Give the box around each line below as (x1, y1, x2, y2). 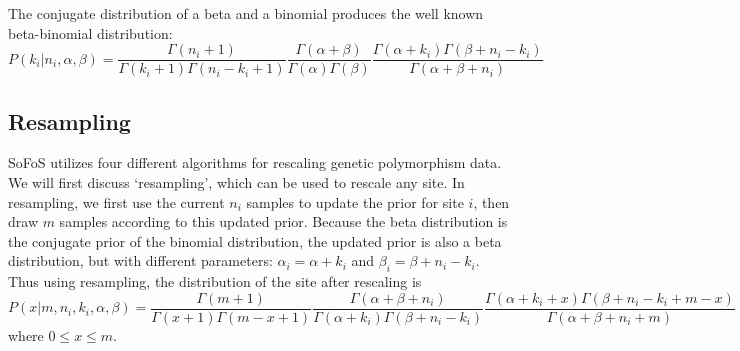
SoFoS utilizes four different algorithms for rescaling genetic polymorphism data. (8, 152, 502, 173)
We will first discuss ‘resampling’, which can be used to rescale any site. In (8, 172, 465, 193)
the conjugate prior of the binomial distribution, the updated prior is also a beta (8, 230, 502, 251)
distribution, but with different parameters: (8, 250, 273, 271)
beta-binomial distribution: (8, 22, 173, 43)
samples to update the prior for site (246, 191, 464, 212)
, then (473, 191, 510, 212)
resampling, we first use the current (8, 191, 225, 212)
